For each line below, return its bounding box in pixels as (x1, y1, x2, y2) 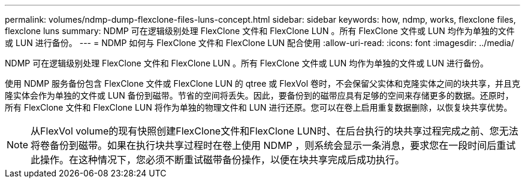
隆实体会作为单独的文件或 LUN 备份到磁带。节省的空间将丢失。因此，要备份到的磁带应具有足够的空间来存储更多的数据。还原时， (5, 90, 514, 100)
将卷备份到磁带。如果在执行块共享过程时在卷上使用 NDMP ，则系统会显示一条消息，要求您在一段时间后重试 (31, 139, 516, 151)
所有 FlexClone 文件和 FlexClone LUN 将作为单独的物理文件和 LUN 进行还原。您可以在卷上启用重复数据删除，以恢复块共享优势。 (5, 102, 512, 112)
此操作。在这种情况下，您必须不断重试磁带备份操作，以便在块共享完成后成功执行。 (31, 154, 405, 166)
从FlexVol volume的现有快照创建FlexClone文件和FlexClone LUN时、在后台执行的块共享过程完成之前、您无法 (31, 125, 518, 137)
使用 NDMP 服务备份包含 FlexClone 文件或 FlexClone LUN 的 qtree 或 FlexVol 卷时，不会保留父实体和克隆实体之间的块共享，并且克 (5, 78, 521, 89)
